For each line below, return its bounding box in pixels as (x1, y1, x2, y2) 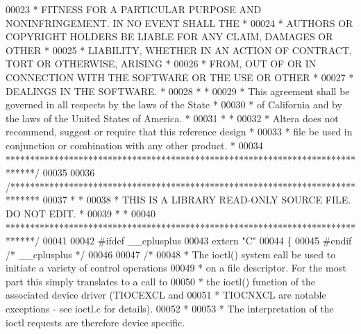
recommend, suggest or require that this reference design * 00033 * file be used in (6, 124, 353, 139)
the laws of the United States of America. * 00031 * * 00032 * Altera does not (6, 110, 339, 125)
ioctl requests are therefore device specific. (6, 315, 185, 329)
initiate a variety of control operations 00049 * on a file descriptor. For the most (6, 260, 346, 275)
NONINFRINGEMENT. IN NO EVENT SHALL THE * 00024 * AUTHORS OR (6, 15, 353, 30)
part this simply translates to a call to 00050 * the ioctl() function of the (6, 274, 316, 288)
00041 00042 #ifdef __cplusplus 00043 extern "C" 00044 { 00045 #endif (42, 233, 352, 248)
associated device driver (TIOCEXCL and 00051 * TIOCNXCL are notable (6, 287, 326, 302)
